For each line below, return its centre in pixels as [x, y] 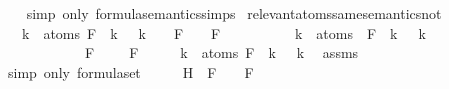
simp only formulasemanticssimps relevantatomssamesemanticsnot [234, 13]
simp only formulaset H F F [130, 71]
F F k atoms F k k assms [221, 52]
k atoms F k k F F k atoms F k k [223, 32]
